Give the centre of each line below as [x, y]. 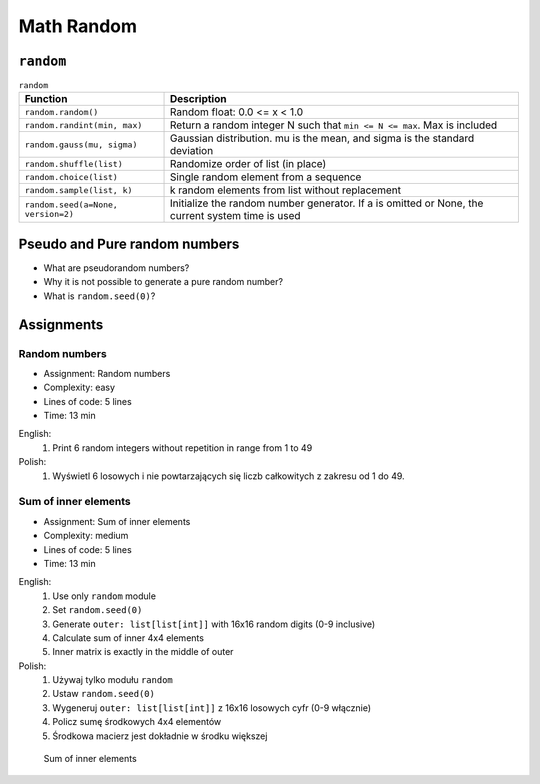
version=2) [49, 214]
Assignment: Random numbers [107, 373]
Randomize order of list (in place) [248, 164]
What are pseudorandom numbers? [116, 267]
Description [198, 99]
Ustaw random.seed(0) [103, 694]
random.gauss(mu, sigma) [81, 144]
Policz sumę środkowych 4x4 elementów [137, 722]
